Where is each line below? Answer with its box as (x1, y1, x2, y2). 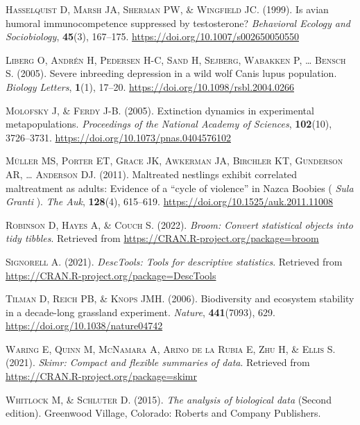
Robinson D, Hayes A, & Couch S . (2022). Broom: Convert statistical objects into (6, 217, 353, 232)
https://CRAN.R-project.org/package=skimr (6, 369, 198, 383)
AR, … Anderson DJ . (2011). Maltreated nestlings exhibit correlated (6, 166, 298, 181)
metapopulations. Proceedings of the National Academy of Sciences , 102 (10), (6, 116, 332, 131)
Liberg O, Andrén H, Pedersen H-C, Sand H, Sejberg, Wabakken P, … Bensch (6, 52, 346, 67)
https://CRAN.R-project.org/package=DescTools (6, 268, 216, 282)
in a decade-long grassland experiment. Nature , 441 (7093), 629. (6, 304, 275, 319)
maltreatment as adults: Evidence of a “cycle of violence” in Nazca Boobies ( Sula (6, 180, 354, 195)
